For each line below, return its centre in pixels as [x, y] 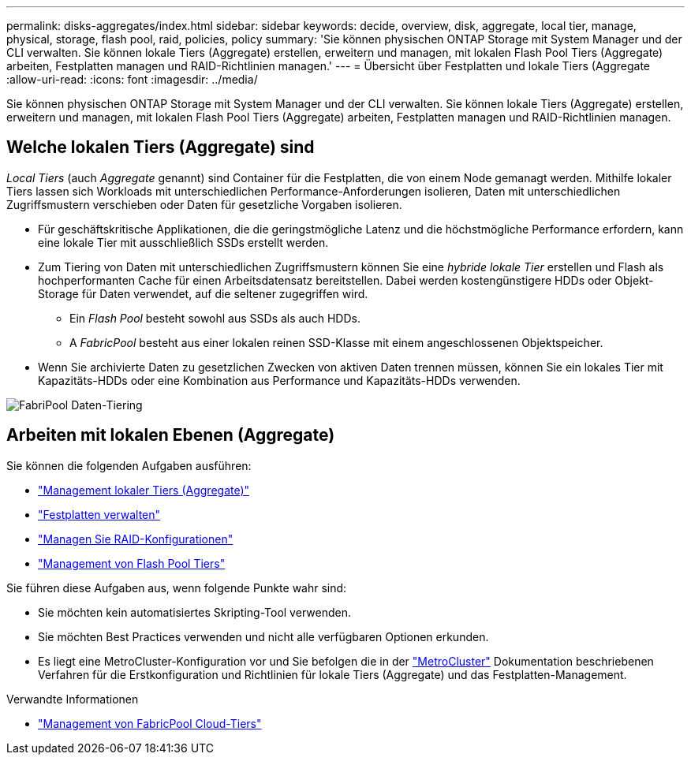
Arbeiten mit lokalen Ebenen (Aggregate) [171, 435]
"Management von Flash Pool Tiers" [132, 563]
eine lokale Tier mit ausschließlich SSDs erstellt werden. [183, 242]
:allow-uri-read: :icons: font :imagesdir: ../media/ [132, 79]
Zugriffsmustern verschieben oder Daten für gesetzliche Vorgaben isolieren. [204, 204]
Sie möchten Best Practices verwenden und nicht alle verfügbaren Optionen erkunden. [263, 636]
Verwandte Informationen [73, 699]
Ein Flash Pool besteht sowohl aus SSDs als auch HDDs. [215, 318]
